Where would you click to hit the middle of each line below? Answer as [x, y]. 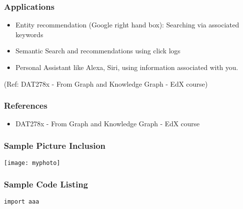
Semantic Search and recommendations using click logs [98, 51]
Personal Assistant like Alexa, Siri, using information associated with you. [127, 67]
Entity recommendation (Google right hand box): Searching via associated [127, 25]
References [26, 105]
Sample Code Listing [46, 184]
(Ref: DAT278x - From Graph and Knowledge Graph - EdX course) [106, 83]
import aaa [22, 202]
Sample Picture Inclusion [55, 145]
